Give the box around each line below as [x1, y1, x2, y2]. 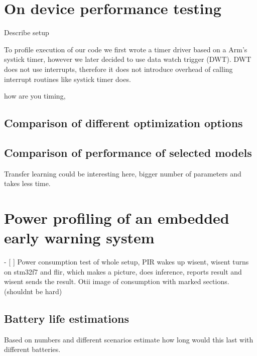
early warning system [4, 227, 155, 248]
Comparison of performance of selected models [4, 144, 252, 160]
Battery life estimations [4, 310, 130, 326]
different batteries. [4, 344, 61, 354]
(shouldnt [4, 286, 34, 296]
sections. [203, 276, 229, 287]
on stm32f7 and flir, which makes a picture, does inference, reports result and [4, 266, 242, 277]
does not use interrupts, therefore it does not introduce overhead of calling [4, 63, 233, 74]
